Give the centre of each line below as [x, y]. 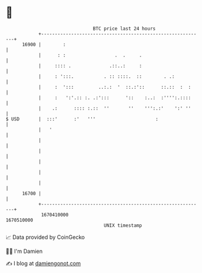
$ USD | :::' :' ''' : [82, 119]
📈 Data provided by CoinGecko [45, 237]
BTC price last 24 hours [124, 29]
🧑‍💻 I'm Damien [24, 251]
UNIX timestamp [123, 225]
